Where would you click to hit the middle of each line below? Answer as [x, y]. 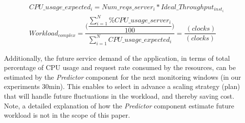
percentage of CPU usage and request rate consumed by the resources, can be [120, 67]
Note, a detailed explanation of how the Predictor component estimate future [119, 105]
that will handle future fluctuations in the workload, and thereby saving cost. [119, 96]
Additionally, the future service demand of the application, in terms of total [117, 58]
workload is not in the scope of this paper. [67, 115]
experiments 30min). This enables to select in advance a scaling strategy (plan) [122, 86]
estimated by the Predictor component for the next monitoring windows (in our [122, 77]
